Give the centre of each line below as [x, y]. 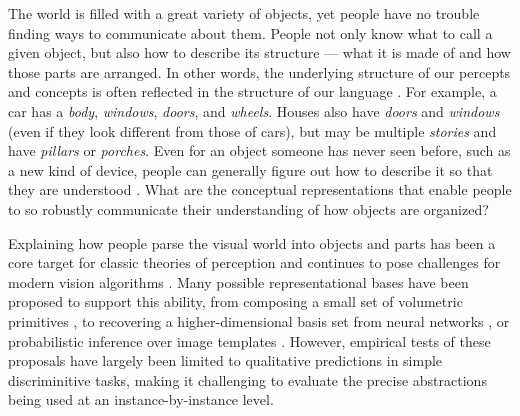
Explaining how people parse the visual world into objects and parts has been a [252, 242]
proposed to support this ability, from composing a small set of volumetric [235, 301]
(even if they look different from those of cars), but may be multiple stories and [252, 130]
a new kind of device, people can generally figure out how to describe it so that [250, 169]
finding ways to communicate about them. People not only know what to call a [250, 32]
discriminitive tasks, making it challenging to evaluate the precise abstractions [247, 379]
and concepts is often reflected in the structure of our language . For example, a [252, 91]
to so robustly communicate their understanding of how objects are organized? [248, 208]
